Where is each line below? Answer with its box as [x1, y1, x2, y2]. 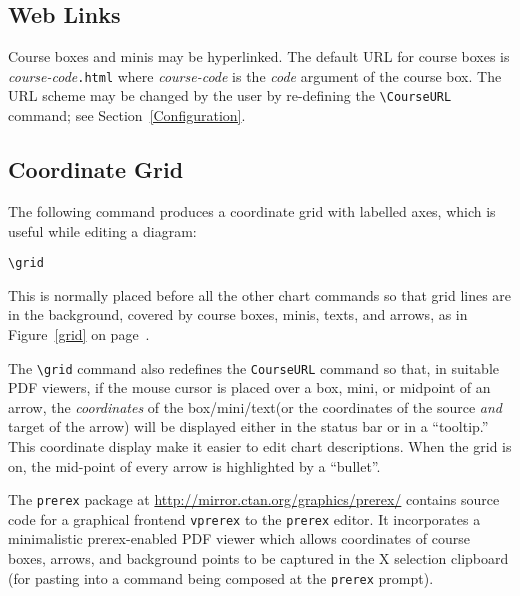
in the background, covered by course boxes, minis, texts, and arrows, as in [8, 304, 468, 325]
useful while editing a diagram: [8, 220, 197, 241]
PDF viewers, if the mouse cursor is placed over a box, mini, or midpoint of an [8, 377, 491, 398]
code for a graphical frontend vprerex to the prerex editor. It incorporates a [8, 508, 481, 529]
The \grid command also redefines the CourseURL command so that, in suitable [8, 357, 500, 378]
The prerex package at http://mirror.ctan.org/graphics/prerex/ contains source [8, 489, 500, 510]
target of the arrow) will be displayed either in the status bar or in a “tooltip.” [8, 416, 489, 437]
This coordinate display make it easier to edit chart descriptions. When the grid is [8, 435, 512, 456]
